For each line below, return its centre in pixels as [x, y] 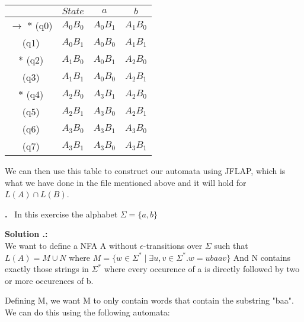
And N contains [262, 257]
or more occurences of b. [49, 280]
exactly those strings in [47, 269]
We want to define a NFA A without [71, 245]
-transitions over [173, 245]
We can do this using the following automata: [87, 312]
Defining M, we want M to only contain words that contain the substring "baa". [149, 300]
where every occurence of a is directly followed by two [202, 269]
